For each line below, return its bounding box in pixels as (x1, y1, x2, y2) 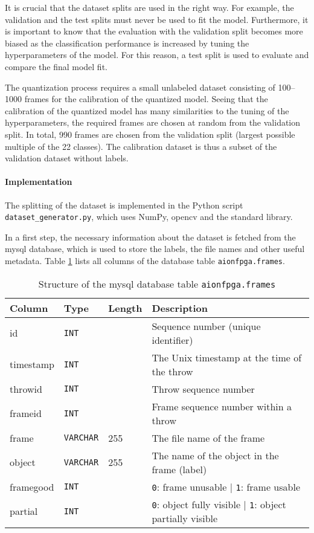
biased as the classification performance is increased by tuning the (5, 36, 249, 49)
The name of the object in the (152, 448, 279, 462)
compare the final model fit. (5, 60, 107, 73)
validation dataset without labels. (5, 152, 129, 164)
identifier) (152, 332, 193, 347)
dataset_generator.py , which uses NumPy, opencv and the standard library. (5, 210, 293, 223)
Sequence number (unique (152, 318, 261, 333)
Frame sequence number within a (152, 399, 292, 413)
